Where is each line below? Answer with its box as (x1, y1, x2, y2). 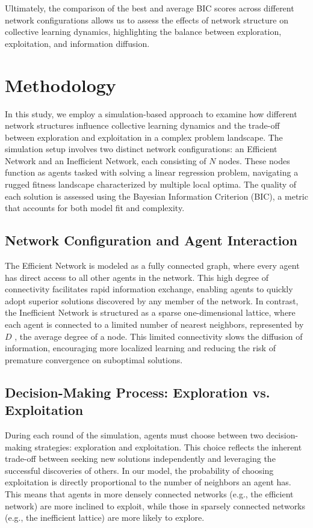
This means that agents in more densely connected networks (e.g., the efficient (5, 487, 294, 500)
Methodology (5, 72, 116, 97)
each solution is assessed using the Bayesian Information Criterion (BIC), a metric (5, 189, 308, 202)
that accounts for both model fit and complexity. (5, 201, 185, 214)
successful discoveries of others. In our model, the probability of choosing (5, 464, 274, 476)
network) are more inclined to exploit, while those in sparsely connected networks (5, 499, 306, 512)
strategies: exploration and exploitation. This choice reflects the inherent (34, 440, 302, 453)
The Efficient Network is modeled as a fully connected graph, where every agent (5, 259, 300, 272)
